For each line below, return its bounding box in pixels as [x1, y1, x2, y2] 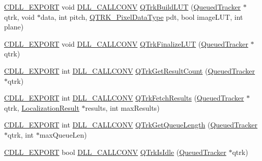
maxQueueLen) [39, 129, 87, 140]
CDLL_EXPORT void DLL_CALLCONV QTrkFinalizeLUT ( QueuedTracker [4, 38, 248, 49]
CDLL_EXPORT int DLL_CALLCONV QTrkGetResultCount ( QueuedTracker [4, 65, 255, 76]
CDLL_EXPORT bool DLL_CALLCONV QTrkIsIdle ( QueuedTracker [4, 146, 226, 157]
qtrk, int [8, 129, 34, 140]
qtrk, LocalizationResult [4, 102, 79, 113]
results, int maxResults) [85, 102, 160, 113]
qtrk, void [4, 11, 35, 22]
